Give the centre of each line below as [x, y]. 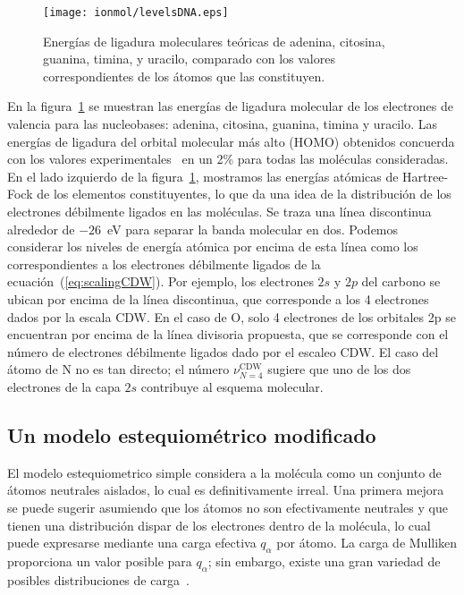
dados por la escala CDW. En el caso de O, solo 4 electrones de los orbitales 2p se [232, 316]
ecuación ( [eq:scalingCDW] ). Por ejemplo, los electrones [160, 281]
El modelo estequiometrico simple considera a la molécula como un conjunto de [224, 472]
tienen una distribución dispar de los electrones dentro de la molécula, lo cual [219, 525]
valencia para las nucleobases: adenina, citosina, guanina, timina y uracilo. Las [222, 124]
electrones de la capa [64, 386]
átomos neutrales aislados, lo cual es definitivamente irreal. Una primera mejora [226, 490]
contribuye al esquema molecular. [232, 386]
